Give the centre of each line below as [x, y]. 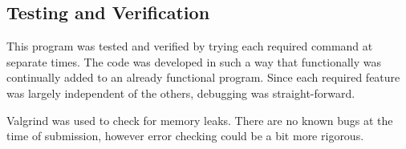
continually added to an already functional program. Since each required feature [203, 77]
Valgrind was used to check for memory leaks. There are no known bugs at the [200, 120]
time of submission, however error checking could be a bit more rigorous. [185, 136]
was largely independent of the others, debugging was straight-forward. [181, 93]
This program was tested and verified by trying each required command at [190, 46]
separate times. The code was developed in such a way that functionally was [194, 61]
